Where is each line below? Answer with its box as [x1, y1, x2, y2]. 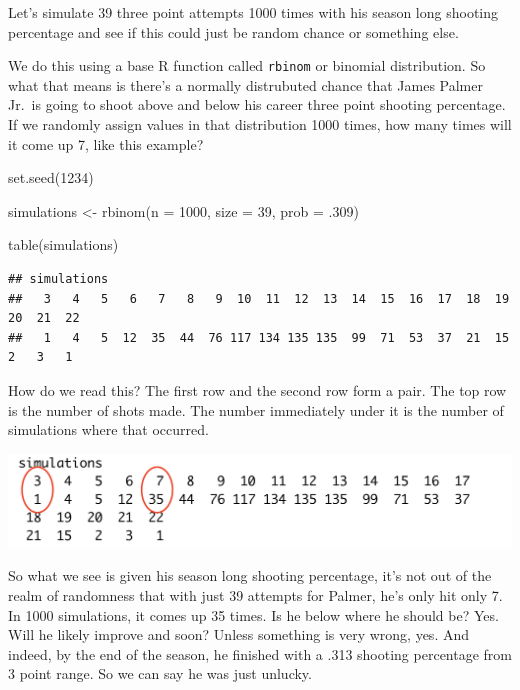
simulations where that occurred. [8, 419, 209, 440]
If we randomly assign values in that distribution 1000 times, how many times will [8, 114, 512, 135]
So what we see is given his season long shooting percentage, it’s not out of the [8, 565, 492, 586]
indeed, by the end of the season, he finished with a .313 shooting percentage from [8, 643, 512, 664]
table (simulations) [8, 234, 119, 255]
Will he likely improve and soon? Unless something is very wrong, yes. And [8, 624, 470, 645]
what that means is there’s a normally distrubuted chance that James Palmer [8, 74, 483, 95]
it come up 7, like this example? [8, 133, 204, 154]
